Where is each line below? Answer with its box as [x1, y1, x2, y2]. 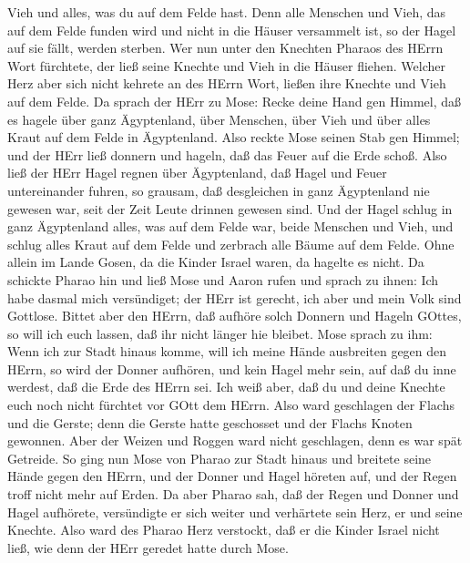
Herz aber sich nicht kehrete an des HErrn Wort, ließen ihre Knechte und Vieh [7, 74, 446, 93]
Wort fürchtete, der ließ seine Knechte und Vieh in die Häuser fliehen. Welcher [7, 56, 446, 75]
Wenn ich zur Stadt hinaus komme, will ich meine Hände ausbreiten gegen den [7, 342, 447, 361]
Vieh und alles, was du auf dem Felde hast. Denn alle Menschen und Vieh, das [7, 3, 446, 21]
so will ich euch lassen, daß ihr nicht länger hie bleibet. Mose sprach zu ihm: [7, 323, 433, 343]
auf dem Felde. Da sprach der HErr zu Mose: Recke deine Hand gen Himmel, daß [7, 91, 462, 110]
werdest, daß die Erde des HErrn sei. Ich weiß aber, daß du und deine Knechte [7, 377, 445, 396]
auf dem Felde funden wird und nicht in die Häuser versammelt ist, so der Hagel [7, 20, 456, 39]
